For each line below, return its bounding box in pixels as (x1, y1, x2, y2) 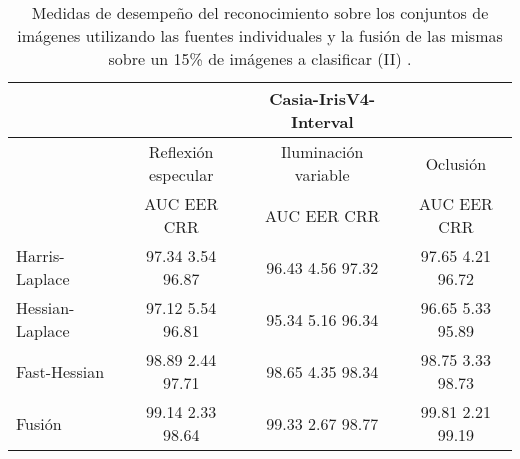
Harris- (16, 244, 65, 267)
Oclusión (425, 151, 487, 175)
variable (294, 163, 350, 186)
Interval (290, 110, 354, 133)
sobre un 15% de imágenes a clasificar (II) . (108, 47, 412, 70)
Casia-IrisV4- (269, 87, 376, 110)
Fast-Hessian (16, 359, 105, 383)
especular (148, 163, 214, 186)
